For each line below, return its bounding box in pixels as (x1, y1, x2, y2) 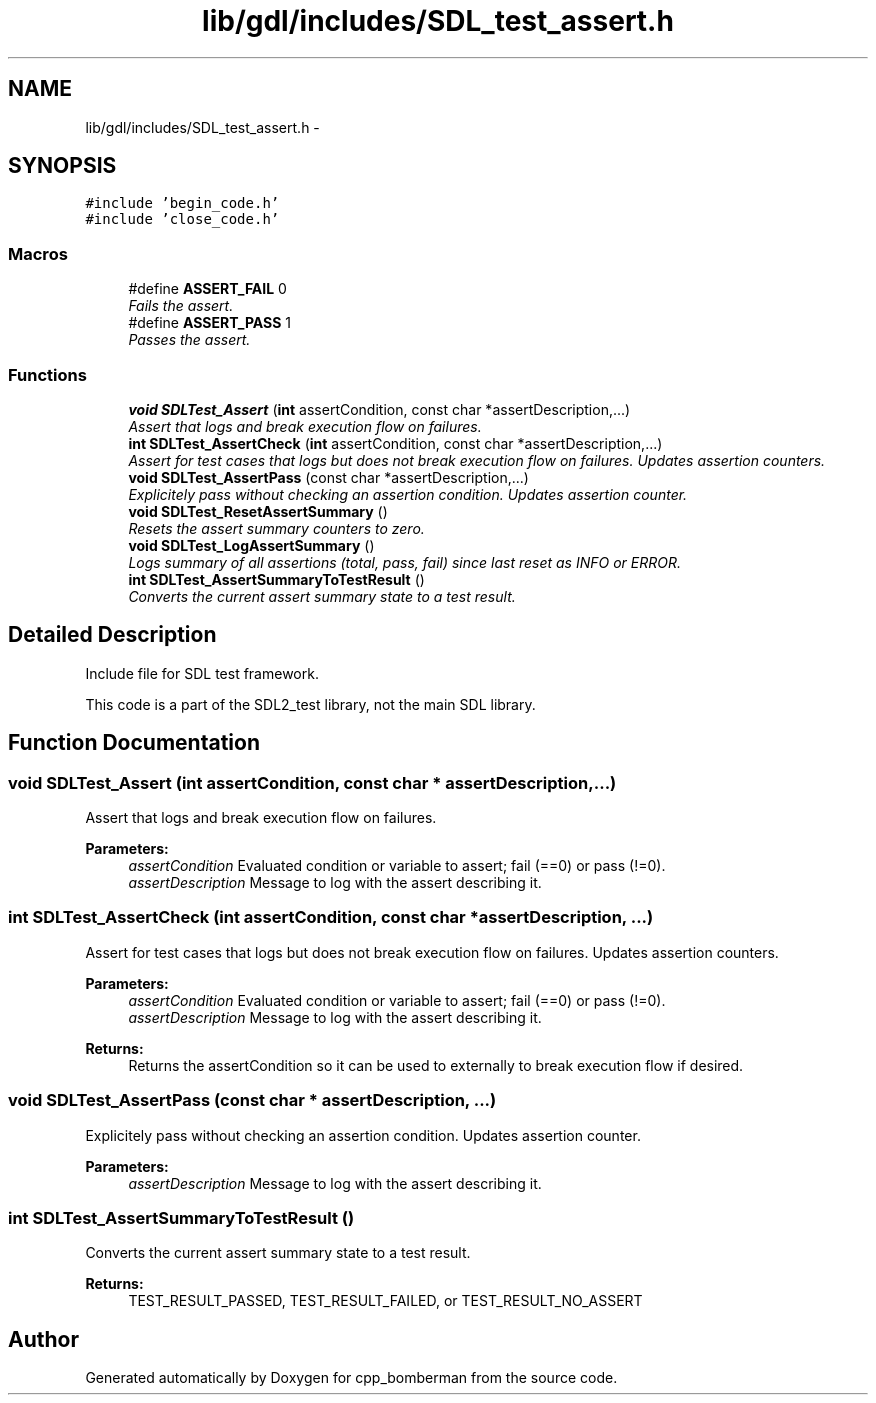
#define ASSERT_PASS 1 (128, 314, 292, 332)
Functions (8, 364, 87, 385)
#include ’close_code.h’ (85, 211, 280, 228)
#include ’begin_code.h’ (85, 195, 280, 212)
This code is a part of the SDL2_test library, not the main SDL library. (85, 695, 536, 713)
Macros (8, 243, 68, 264)
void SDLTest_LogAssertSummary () (128, 536, 375, 554)
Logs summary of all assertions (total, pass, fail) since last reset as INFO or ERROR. (128, 553, 681, 571)
